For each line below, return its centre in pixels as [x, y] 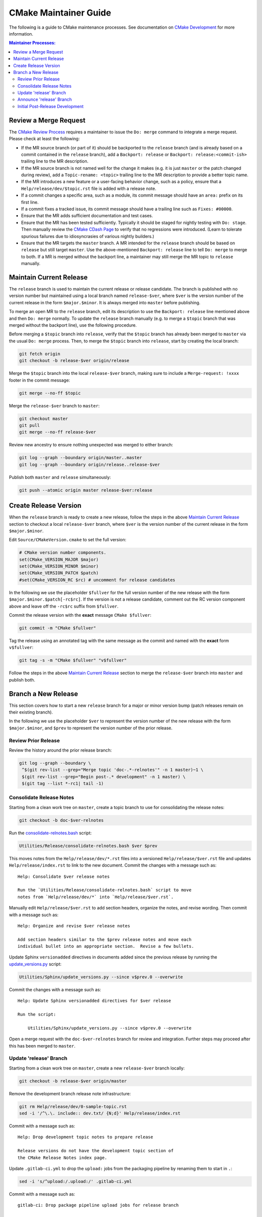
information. [21, 34]
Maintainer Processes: [32, 43]
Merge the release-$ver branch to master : [54, 406]
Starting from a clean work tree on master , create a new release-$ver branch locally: [97, 1068]
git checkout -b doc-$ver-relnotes [61, 820]
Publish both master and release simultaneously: [60, 477]
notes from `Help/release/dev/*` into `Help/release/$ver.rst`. [96, 897]
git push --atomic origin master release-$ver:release [86, 490]
